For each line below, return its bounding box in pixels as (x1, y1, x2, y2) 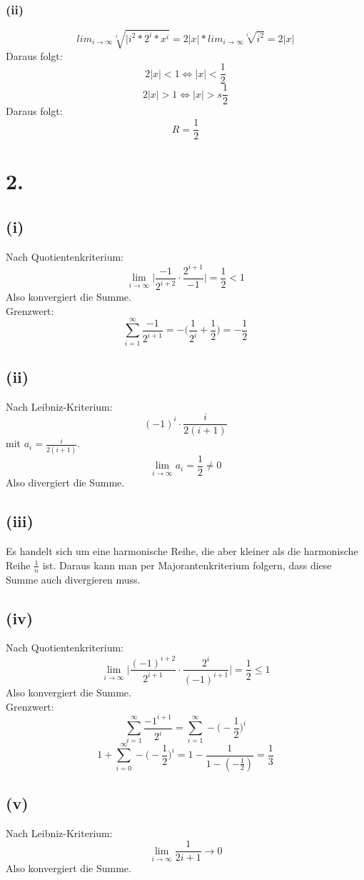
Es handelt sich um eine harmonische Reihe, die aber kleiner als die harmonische (6, 544, 358, 559)
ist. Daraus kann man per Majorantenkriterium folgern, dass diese (42, 557, 332, 572)
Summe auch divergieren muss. (6, 571, 141, 586)
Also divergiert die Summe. (6, 475, 125, 490)
